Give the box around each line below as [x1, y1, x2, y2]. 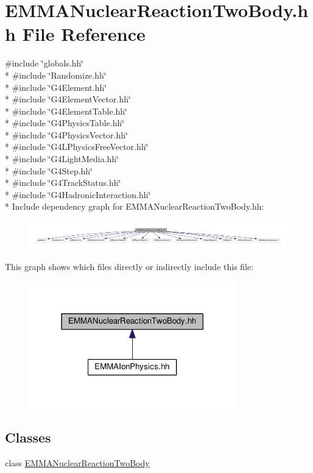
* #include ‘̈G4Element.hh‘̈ [5, 80, 107, 93]
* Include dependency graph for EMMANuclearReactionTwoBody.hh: [5, 200, 264, 213]
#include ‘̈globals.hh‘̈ [5, 57, 84, 69]
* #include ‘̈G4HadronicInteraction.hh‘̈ [5, 188, 151, 201]
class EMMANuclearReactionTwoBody [5, 456, 150, 469]
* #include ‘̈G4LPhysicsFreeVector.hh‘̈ [5, 140, 149, 153]
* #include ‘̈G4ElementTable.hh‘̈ [5, 104, 127, 117]
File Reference [22, 21, 146, 46]
